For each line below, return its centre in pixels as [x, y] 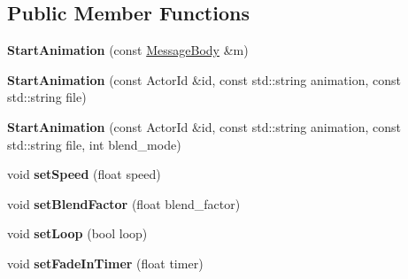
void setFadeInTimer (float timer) [105, 263]
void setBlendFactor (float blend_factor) [124, 203]
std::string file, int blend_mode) [94, 144]
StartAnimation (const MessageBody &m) [128, 50]
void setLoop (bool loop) [77, 233]
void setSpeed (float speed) [84, 174]
